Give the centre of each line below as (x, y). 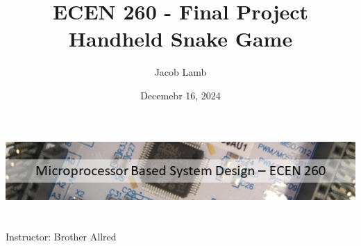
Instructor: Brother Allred (61, 237)
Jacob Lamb (180, 72)
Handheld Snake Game (180, 39)
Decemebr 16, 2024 (180, 95)
